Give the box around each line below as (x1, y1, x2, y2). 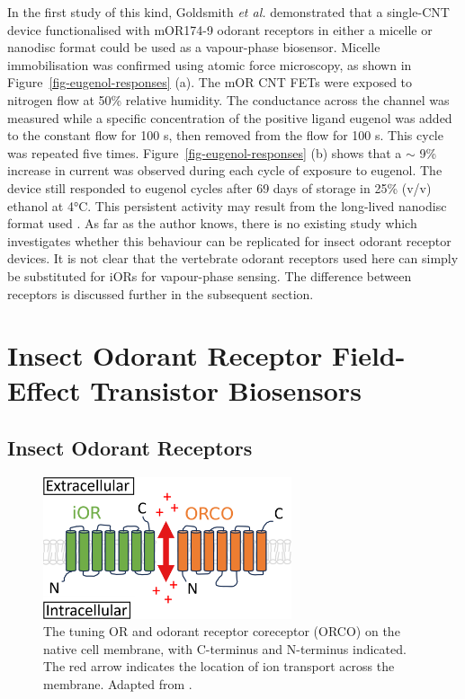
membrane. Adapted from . (43, 674, 192, 693)
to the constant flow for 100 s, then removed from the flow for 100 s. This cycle (7, 126, 443, 145)
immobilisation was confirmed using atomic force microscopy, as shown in (7, 55, 412, 74)
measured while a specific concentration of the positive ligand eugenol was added (7, 108, 452, 127)
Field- (331, 337, 406, 374)
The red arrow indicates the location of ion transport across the (43, 657, 395, 676)
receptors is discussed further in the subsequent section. (7, 284, 314, 303)
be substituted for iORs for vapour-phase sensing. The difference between (7, 266, 412, 285)
